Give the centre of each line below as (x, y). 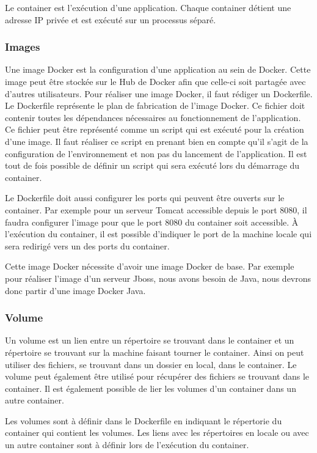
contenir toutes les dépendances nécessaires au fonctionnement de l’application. (153, 117)
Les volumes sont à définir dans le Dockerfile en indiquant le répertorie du (144, 420)
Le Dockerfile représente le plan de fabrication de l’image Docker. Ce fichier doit (155, 105)
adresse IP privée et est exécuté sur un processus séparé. (111, 19)
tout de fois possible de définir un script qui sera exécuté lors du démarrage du (152, 165)
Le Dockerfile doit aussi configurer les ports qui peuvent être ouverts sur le (145, 198)
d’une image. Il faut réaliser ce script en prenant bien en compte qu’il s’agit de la (157, 141)
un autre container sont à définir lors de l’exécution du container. (127, 445)
